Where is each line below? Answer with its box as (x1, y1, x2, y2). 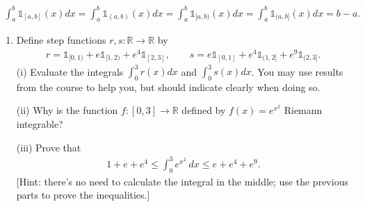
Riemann (284, 103, 323, 117)
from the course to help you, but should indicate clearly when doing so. (16, 79, 321, 94)
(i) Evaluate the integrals (16, 64, 124, 78)
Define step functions (16, 33, 106, 47)
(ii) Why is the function (16, 103, 118, 117)
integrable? (16, 117, 63, 131)
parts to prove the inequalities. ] (16, 188, 150, 202)
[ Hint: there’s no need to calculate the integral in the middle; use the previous (16, 174, 348, 188)
